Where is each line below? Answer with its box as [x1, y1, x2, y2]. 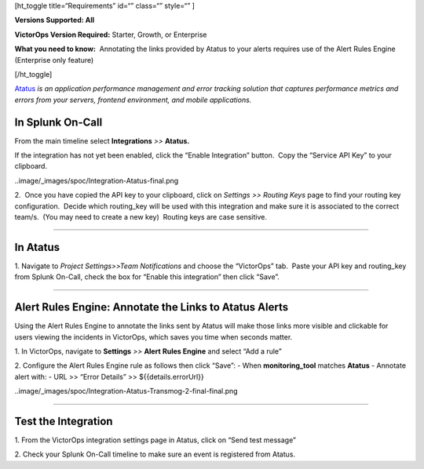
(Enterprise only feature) [14, 55, 94, 64]
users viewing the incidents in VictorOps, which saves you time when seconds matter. [14, 332, 293, 341]
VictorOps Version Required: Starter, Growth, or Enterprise [14, 30, 207, 39]
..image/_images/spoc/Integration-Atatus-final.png [14, 176, 179, 185]
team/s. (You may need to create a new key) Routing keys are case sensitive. [14, 212, 267, 221]
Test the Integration [14, 414, 113, 427]
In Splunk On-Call [14, 115, 103, 129]
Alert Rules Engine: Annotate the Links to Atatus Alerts [14, 300, 289, 314]
